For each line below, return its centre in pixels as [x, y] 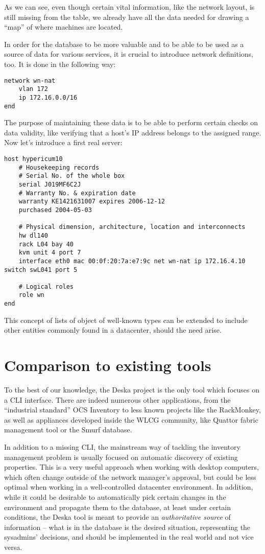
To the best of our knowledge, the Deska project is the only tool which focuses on [132, 390]
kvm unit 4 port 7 [50, 253]
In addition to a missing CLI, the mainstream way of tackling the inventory [122, 447]
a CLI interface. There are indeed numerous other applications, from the [117, 399]
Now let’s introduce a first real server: [63, 142]
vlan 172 [33, 89]
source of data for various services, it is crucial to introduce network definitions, [129, 54]
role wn [31, 295]
